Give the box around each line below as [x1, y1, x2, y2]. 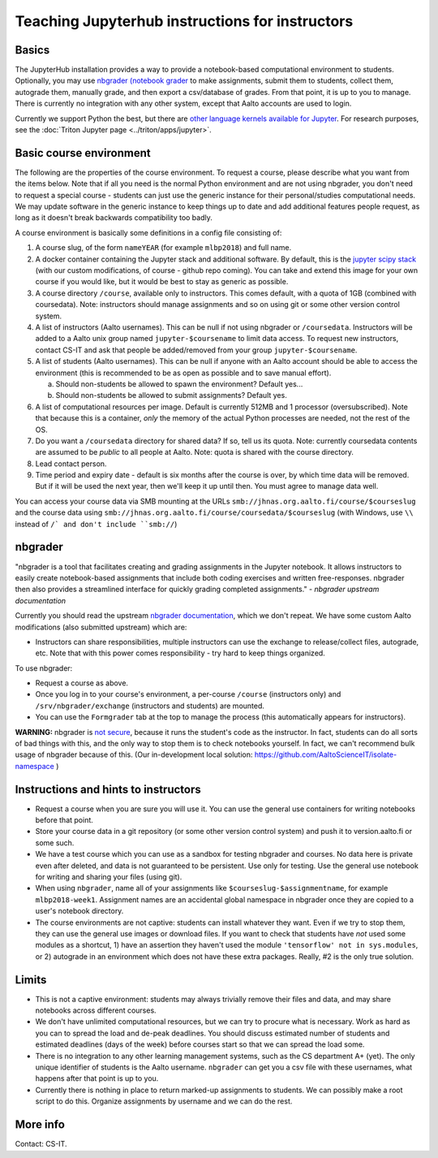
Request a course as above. [35, 678, 129, 688]
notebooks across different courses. [35, 1005, 157, 1015]
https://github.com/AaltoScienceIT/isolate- [254, 750, 397, 759]
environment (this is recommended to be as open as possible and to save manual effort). [35, 368, 332, 378]
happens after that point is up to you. [35, 1074, 159, 1083]
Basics [15, 43, 50, 57]
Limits [15, 973, 47, 987]
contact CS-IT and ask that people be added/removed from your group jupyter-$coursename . [35, 345, 358, 355]
